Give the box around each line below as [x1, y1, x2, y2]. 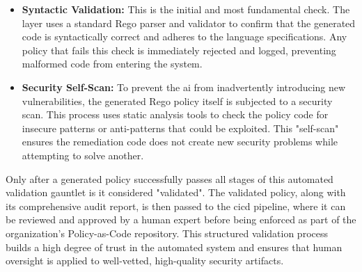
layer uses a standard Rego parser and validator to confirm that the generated [22, 15, 356, 30]
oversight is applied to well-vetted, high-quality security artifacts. [6, 253, 284, 268]
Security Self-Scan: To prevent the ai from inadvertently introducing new [22, 79, 346, 94]
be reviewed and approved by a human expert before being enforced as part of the [6, 212, 356, 227]
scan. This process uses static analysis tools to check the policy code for [22, 107, 329, 122]
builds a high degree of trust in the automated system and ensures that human [6, 239, 343, 254]
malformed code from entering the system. [22, 56, 203, 71]
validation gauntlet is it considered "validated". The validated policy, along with [6, 185, 346, 200]
